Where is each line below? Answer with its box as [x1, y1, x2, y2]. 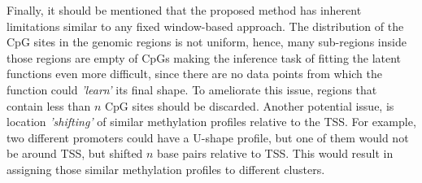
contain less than [7, 97, 91, 114]
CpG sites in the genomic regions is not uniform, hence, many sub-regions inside [7, 33, 407, 50]
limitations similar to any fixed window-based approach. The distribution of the [7, 17, 404, 34]
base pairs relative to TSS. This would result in [157, 145, 394, 162]
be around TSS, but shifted [7, 145, 143, 162]
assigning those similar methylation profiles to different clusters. [7, 160, 325, 177]
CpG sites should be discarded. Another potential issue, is [104, 97, 394, 114]
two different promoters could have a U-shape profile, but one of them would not [7, 129, 409, 146]
